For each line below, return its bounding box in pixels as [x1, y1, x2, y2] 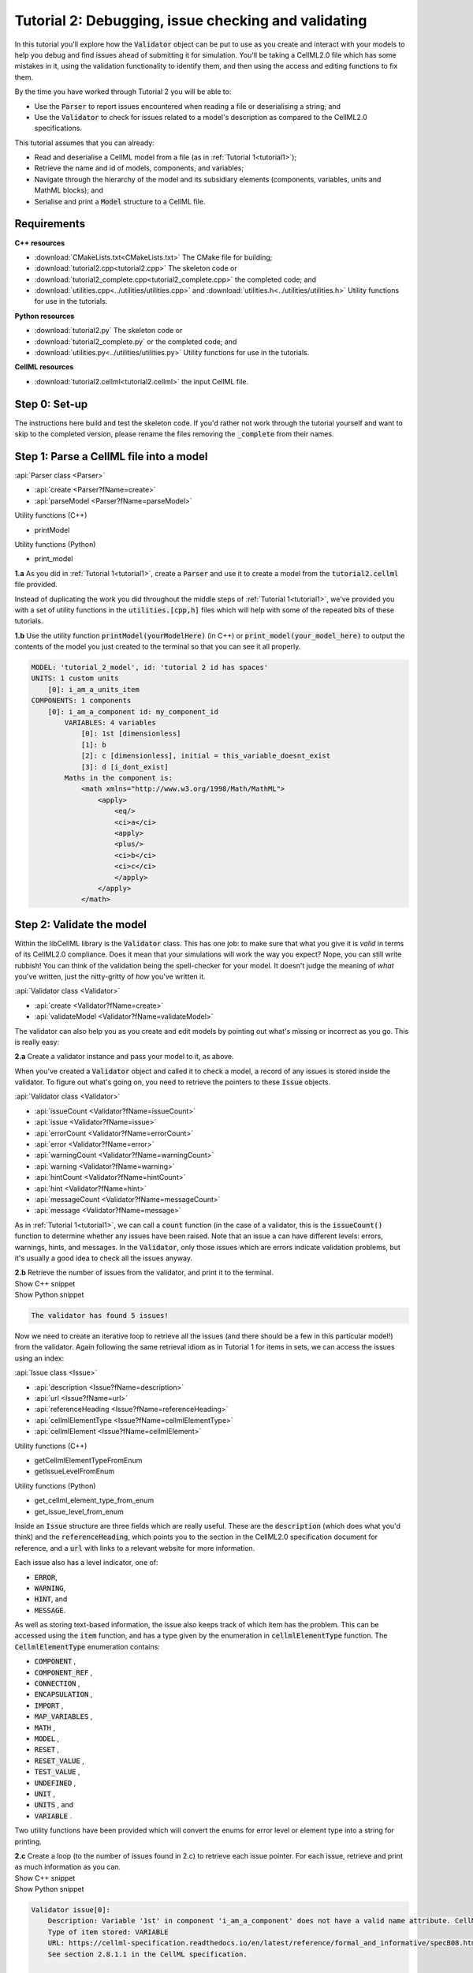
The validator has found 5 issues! [31, 1311, 169, 1320]
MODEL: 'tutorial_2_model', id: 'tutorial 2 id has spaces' [31, 663, 269, 672]
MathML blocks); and [34, 185, 104, 195]
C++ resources [14, 238, 65, 248]
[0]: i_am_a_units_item [47, 685, 140, 694]
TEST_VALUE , [34, 1767, 80, 1776]
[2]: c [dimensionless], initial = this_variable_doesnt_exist [80, 751, 331, 761]
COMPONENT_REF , [34, 1668, 93, 1677]
